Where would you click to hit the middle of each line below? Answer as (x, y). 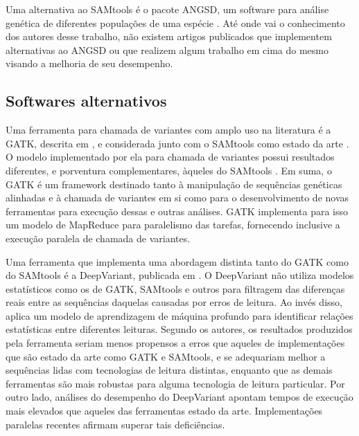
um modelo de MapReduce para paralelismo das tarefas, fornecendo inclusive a (173, 225)
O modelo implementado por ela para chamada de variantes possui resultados (170, 157)
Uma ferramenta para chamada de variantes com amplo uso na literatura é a (168, 130)
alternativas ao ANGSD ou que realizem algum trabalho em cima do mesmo (167, 49)
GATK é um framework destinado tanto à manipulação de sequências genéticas (174, 184)
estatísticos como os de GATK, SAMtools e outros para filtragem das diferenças (175, 288)
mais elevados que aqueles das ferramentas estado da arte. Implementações (164, 411)
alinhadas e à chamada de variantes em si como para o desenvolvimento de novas (177, 198)
